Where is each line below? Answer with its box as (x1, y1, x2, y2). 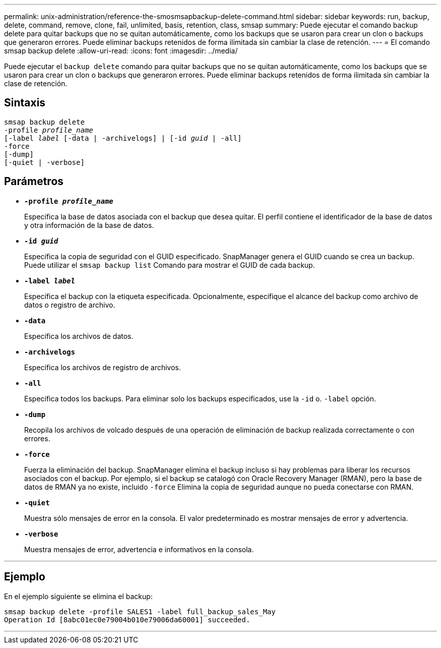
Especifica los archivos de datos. (24, 331, 133, 340)
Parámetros (4, 175, 64, 188)
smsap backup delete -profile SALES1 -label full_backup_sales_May (4, 607, 276, 616)
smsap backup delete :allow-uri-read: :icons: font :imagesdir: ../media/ (4, 46, 238, 55)
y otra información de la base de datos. (24, 220, 154, 229)
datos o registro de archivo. (24, 300, 115, 309)
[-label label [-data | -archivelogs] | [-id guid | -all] (4, 134, 242, 142)
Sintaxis (4, 96, 46, 109)
